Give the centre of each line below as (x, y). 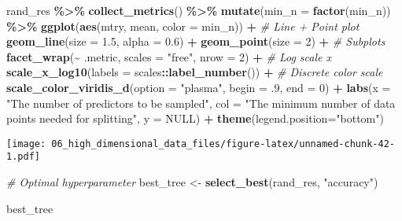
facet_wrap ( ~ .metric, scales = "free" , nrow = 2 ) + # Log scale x (169, 56)
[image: (26, 144)
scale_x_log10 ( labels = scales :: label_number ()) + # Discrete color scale (195, 72)
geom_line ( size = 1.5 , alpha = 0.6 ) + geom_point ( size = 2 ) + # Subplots (196, 41)
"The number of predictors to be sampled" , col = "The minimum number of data (201, 103)
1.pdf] (23, 157)
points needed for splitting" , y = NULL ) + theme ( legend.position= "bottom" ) (195, 118)
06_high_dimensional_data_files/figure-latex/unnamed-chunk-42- (223, 144)
